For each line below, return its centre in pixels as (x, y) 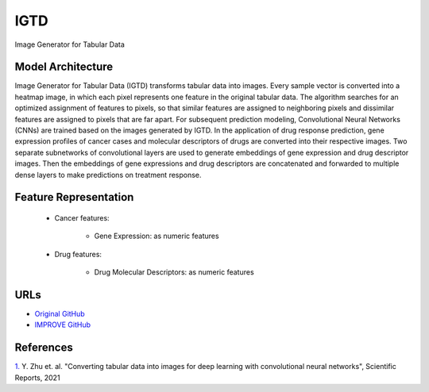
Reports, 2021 (37, 378)
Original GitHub (60, 314)
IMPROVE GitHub (63, 325)
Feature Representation (74, 197)
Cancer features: (82, 217)
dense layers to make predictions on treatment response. (108, 175)
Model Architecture (64, 67)
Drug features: (78, 254)
